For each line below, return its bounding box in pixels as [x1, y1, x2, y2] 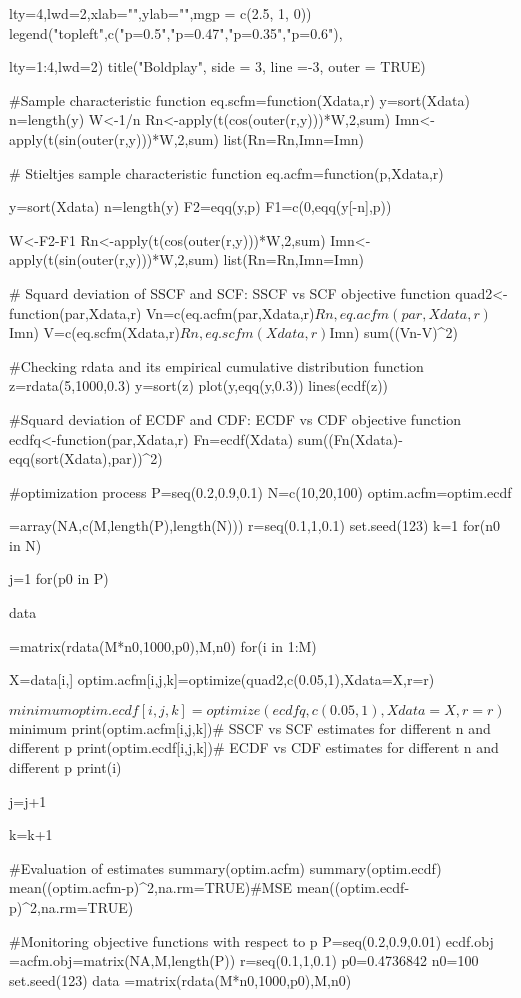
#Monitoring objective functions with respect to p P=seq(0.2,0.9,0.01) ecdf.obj [9, 930, 494, 951]
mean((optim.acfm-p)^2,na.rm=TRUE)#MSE [9, 877, 292, 898]
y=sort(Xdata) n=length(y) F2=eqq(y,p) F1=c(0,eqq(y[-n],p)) [9, 196, 392, 217]
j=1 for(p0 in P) [9, 568, 109, 589]
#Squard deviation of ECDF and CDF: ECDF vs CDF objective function [9, 408, 462, 429]
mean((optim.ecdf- [296, 877, 410, 898]
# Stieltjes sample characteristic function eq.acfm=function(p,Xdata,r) [9, 162, 444, 183]
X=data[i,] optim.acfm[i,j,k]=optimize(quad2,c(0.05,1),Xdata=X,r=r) [9, 669, 435, 690]
